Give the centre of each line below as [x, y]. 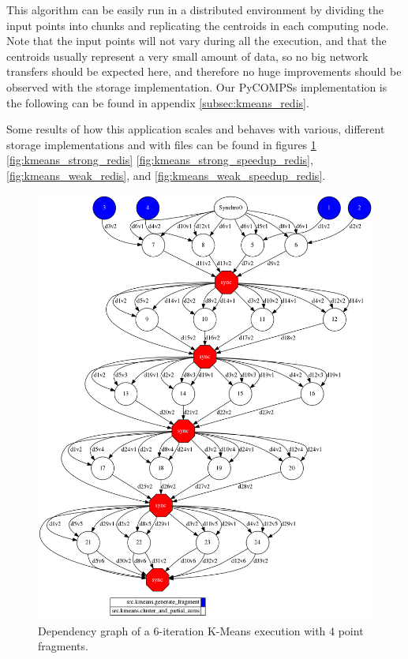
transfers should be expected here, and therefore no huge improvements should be [204, 71]
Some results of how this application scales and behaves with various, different [196, 129]
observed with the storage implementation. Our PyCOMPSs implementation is [197, 86]
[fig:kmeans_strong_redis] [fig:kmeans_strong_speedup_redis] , [160, 160]
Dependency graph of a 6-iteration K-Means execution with [182, 630]
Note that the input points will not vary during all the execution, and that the [197, 41]
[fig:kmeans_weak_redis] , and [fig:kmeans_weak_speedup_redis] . [166, 175]
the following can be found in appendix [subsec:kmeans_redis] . [158, 102]
